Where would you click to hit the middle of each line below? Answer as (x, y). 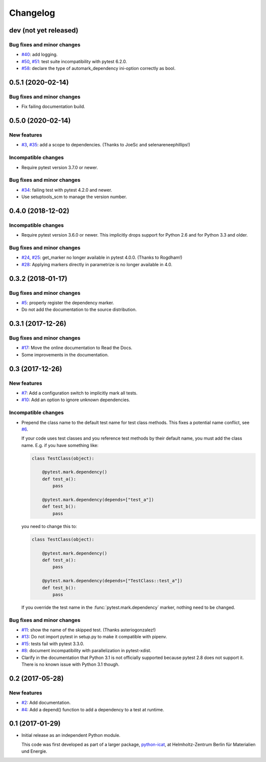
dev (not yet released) (44, 30)
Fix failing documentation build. (53, 106)
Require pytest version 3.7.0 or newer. (60, 167)
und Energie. (34, 751)
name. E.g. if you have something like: (60, 445)
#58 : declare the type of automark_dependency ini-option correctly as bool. (99, 69)
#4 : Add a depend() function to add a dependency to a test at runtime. (93, 709)
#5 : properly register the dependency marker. (68, 303)
